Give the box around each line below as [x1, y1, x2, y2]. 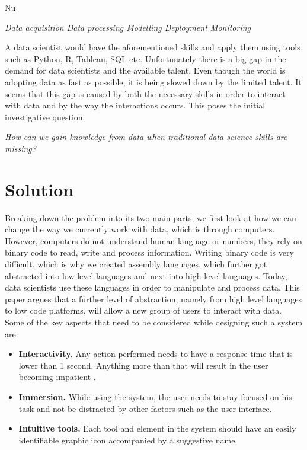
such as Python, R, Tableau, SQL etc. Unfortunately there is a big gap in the [5, 52, 286, 65]
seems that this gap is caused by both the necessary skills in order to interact [5, 87, 286, 100]
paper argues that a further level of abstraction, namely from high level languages [5, 292, 302, 305]
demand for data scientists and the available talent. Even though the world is [5, 64, 286, 76]
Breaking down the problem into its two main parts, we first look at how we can [5, 211, 296, 224]
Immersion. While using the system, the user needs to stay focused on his [18, 390, 292, 403]
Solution [5, 177, 74, 201]
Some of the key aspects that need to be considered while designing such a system [5, 316, 303, 328]
